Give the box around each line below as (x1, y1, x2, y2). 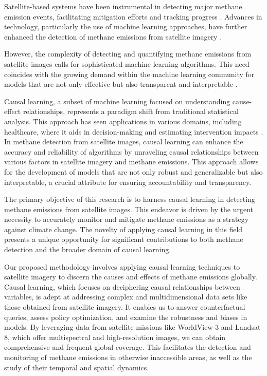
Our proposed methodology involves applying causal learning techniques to (4, 261, 240, 272)
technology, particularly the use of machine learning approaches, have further (4, 21, 247, 32)
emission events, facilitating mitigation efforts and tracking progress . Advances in (4, 11, 262, 22)
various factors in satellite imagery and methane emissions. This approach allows (4, 156, 259, 167)
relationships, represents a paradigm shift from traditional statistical (23, 106, 239, 117)
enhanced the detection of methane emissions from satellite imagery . (4, 31, 222, 42)
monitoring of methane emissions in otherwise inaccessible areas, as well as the (4, 352, 252, 362)
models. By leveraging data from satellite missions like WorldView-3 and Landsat (4, 322, 261, 332)
